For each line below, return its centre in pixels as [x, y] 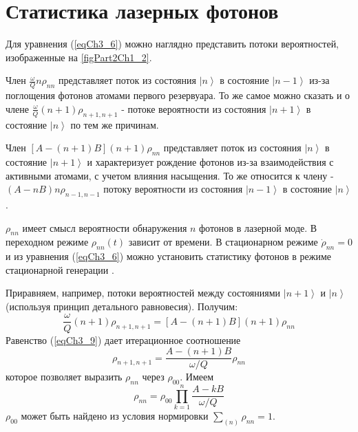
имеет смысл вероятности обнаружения [105, 227]
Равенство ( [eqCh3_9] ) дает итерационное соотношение [123, 339]
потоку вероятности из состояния [173, 189]
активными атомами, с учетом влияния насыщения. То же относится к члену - [170, 175]
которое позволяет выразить [64, 377]
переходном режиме [47, 242]
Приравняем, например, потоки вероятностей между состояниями [143, 293]
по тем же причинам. [115, 124]
